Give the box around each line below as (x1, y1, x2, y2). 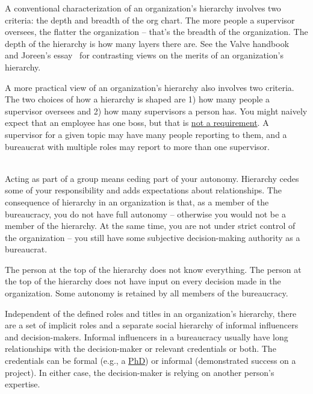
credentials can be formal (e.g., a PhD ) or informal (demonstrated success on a (5, 354, 296, 367)
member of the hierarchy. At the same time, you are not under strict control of (5, 219, 296, 232)
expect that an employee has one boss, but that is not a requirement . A (5, 116, 269, 129)
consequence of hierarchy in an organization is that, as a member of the (5, 195, 269, 208)
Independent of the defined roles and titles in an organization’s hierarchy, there (5, 307, 297, 319)
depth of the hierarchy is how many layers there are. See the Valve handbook (5, 37, 290, 49)
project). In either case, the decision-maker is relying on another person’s (5, 366, 274, 378)
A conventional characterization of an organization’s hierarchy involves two (5, 2, 281, 14)
